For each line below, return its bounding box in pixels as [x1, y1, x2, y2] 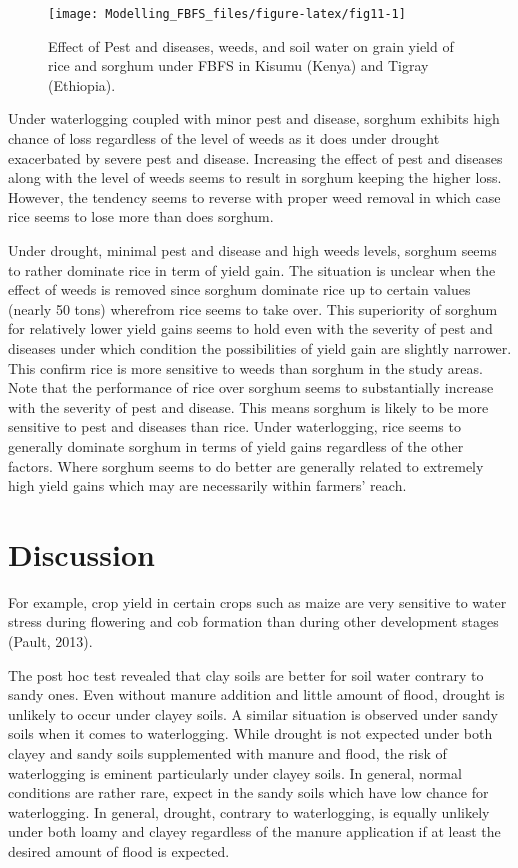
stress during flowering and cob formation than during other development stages [8, 611, 499, 632]
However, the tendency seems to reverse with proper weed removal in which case [8, 186, 501, 207]
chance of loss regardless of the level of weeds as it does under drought [8, 128, 440, 149]
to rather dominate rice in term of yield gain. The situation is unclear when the [8, 259, 496, 280]
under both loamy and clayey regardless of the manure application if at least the [8, 821, 501, 842]
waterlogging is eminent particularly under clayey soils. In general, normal [8, 762, 462, 783]
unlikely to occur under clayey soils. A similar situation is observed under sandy [8, 703, 498, 724]
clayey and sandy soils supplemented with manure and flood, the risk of [8, 743, 447, 763]
